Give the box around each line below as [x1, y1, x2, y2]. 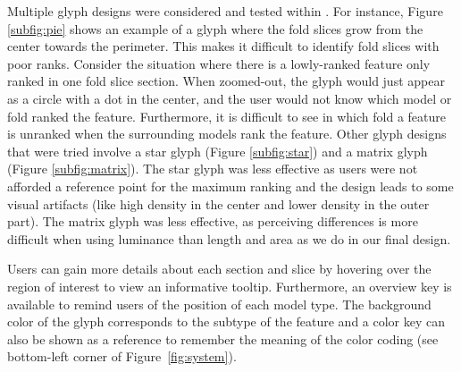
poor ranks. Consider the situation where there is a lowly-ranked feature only [7, 54, 431, 72]
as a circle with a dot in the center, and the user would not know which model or [7, 89, 452, 107]
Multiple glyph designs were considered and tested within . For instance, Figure [7, 2, 443, 20]
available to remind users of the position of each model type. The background [7, 294, 432, 313]
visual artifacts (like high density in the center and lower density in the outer [7, 194, 430, 213]
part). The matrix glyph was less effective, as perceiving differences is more [7, 212, 418, 231]
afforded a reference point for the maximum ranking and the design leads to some [7, 176, 454, 195]
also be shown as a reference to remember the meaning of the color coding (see [7, 329, 439, 348]
